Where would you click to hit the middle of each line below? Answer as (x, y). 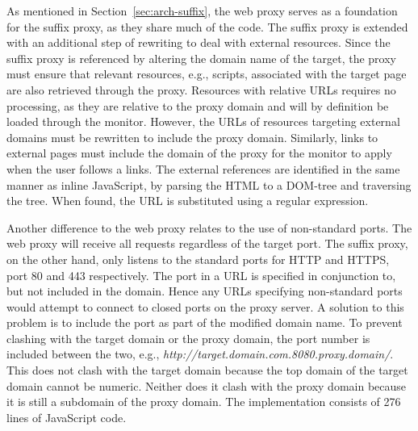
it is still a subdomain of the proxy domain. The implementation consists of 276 (204, 402)
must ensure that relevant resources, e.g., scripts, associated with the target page (207, 74)
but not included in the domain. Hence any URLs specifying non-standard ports (205, 291)
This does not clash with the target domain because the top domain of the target (207, 370)
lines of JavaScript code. (67, 417)
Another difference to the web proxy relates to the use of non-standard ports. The (209, 227)
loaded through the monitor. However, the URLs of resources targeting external (203, 121)
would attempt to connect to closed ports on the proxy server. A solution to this (205, 306)
